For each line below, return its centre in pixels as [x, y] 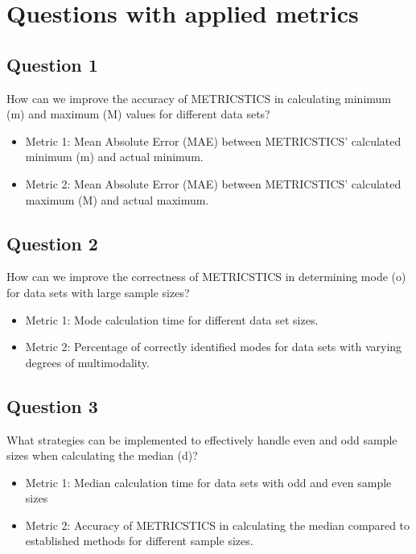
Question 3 [52, 405]
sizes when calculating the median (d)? [102, 455]
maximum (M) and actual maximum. [117, 199]
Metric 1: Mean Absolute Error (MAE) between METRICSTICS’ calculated [213, 141]
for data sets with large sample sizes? [98, 292]
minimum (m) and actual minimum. [114, 157]
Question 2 [52, 243]
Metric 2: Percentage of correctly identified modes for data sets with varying [214, 347]
